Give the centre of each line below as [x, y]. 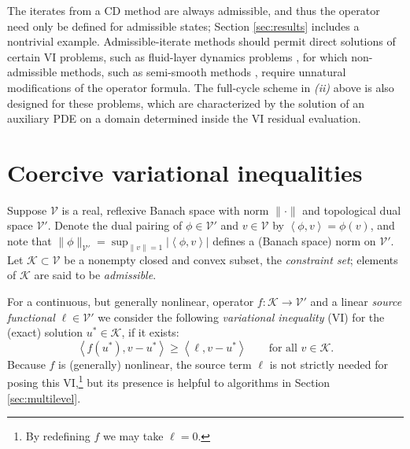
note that [30, 241]
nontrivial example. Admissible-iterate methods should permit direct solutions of [201, 41]
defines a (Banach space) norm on [294, 241]
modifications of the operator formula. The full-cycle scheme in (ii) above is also [201, 87]
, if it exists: [150, 332]
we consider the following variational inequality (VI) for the [241, 317]
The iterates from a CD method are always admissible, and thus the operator [194, 10]
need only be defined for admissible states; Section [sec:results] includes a [183, 26]
